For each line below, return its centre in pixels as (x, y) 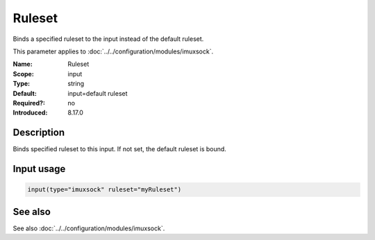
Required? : (29, 103)
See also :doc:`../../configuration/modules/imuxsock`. (89, 228)
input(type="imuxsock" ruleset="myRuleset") (105, 190)
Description (39, 133)
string (76, 84)
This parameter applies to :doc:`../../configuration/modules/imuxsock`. (113, 51)
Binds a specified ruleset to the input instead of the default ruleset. (108, 39)
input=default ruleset (98, 93)
